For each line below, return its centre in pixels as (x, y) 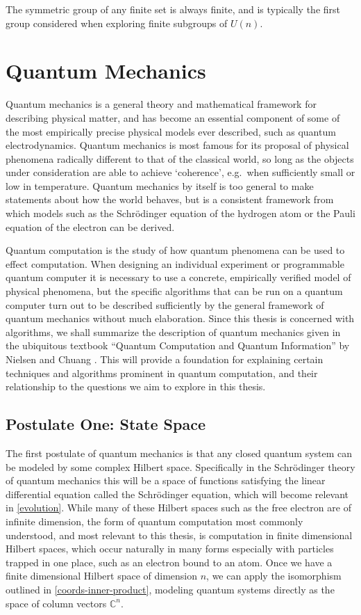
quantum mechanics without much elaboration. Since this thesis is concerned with (180, 318)
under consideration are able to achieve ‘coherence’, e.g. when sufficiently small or (180, 172)
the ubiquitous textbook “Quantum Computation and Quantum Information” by (178, 345)
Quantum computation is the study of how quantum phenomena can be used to (175, 250)
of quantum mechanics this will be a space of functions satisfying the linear (166, 480)
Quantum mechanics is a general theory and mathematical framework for (161, 104)
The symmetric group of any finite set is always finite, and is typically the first (173, 9)
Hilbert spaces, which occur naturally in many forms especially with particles (170, 549)
